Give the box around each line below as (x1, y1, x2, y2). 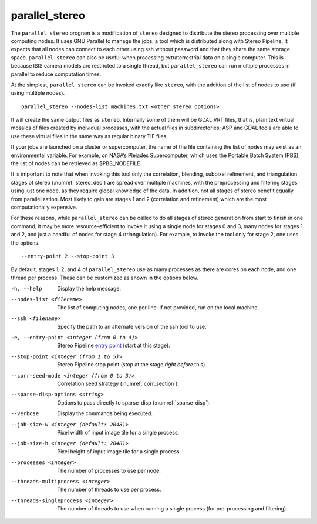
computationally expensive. (11, 203, 77, 211)
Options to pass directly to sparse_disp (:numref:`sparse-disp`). (57, 399, 211, 406)
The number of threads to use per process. (57, 486, 161, 493)
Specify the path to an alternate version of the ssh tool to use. (57, 323, 207, 330)
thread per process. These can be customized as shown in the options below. (11, 274, 199, 281)
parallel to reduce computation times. (11, 71, 102, 78)
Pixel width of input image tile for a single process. (57, 429, 180, 436)
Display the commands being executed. (57, 410, 153, 417)
